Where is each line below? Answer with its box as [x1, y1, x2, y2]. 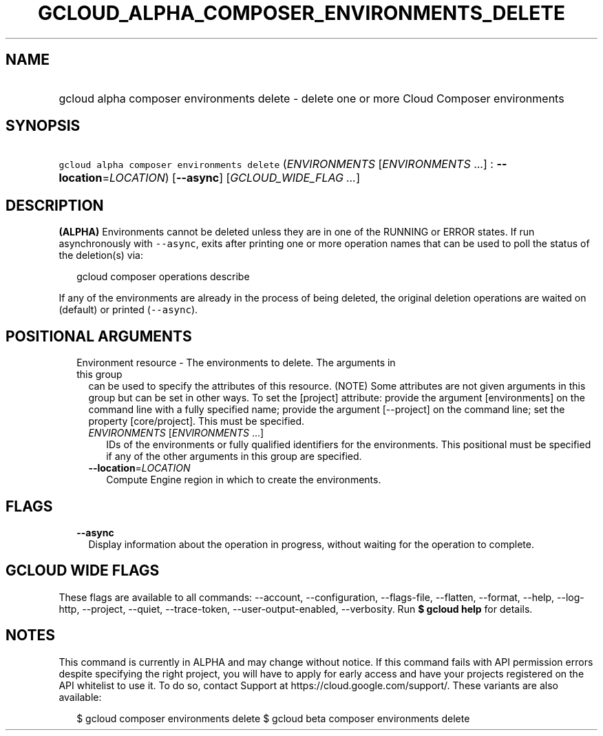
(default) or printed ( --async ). [59, 304, 198, 316]
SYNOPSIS [6, 117, 81, 135]
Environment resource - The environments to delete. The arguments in [76, 357, 396, 369]
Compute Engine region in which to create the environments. [106, 474, 381, 486]
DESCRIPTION [6, 196, 104, 214]
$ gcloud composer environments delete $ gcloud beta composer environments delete [76, 712, 470, 724]
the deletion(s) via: [59, 249, 143, 262]
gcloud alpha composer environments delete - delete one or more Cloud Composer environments [59, 91, 564, 105]
